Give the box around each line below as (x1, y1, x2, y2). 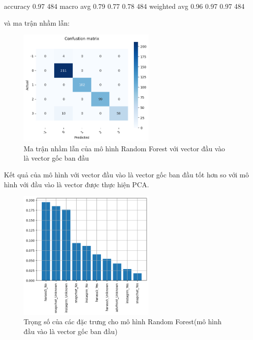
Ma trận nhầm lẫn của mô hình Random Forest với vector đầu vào (24, 143, 225, 153)
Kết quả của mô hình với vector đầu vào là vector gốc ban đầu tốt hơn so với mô (4, 170, 249, 180)
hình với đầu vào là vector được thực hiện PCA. (4, 179, 149, 189)
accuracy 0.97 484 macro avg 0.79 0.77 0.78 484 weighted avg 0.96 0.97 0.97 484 (4, 1, 245, 11)
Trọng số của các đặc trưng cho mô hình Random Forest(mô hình (24, 316, 221, 327)
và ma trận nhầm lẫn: (4, 17, 70, 28)
